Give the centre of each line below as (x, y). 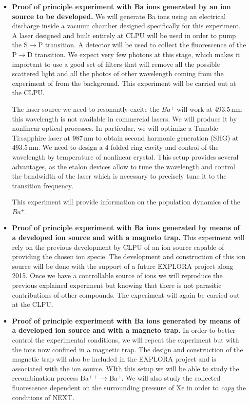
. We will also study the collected (171, 378)
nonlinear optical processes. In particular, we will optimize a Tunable (115, 128)
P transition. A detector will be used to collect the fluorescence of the (142, 45)
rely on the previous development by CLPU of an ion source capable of (118, 247)
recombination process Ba (50, 378)
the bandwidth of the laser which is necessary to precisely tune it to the (119, 176)
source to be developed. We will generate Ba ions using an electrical (119, 16)
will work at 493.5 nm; (210, 109)
